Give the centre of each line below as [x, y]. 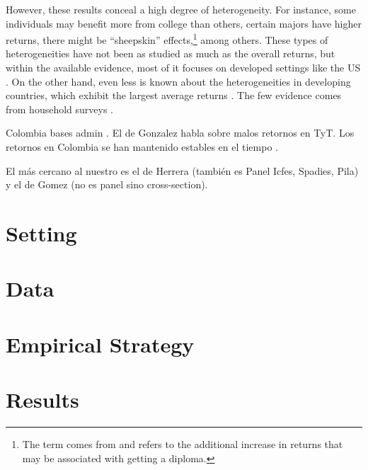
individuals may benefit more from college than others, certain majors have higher [184, 23]
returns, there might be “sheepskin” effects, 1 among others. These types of [167, 39]
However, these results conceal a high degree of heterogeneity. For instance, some [181, 9]
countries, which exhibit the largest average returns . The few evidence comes [174, 95]
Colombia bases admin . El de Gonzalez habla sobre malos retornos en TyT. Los [180, 133]
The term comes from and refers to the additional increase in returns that [183, 444]
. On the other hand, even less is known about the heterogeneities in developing [178, 81]
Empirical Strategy [100, 344]
